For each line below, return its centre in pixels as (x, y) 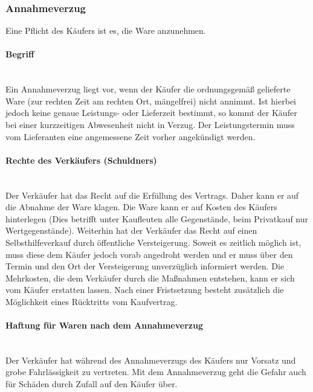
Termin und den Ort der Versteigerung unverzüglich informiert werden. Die (145, 266)
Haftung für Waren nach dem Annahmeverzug (104, 325)
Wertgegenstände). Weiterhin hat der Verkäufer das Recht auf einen (131, 230)
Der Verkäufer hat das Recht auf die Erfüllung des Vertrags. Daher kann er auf (152, 195)
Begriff (20, 54)
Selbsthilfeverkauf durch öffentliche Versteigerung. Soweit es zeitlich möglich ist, (153, 242)
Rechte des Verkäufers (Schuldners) (81, 160)
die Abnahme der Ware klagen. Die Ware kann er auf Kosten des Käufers (141, 207)
